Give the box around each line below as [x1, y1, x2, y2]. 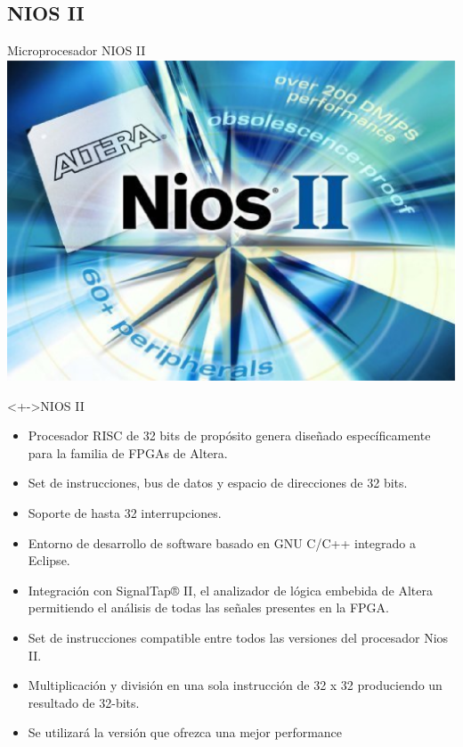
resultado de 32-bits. [28, 693, 140, 711]
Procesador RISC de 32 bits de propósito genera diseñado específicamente [28, 426, 431, 445]
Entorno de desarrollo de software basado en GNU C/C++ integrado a [28, 533, 416, 552]
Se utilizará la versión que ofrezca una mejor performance [28, 723, 343, 742]
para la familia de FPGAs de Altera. [28, 443, 228, 462]
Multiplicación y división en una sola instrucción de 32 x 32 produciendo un [28, 676, 443, 694]
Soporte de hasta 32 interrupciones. [28, 504, 222, 522]
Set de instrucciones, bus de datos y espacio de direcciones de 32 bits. [28, 473, 408, 492]
